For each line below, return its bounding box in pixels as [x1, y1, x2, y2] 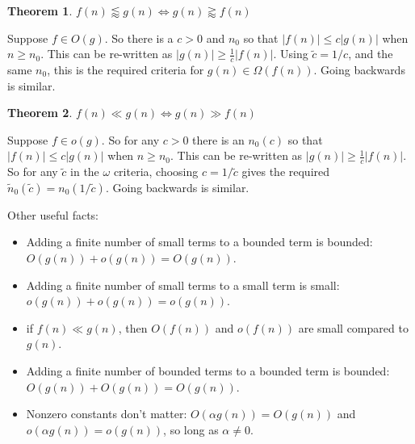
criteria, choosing [113, 163, 199, 180]
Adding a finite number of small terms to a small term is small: [26, 276, 340, 293]
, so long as [163, 421, 219, 438]
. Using [273, 45, 308, 62]
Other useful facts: [7, 206, 99, 223]
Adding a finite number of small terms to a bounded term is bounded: [26, 233, 373, 250]
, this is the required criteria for [47, 61, 204, 78]
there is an [192, 131, 245, 148]
